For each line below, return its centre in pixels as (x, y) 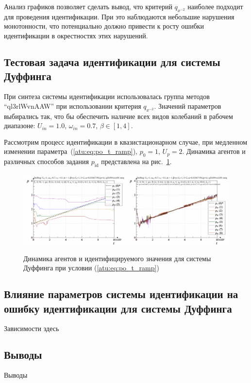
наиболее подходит (215, 6)
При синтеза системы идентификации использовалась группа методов (107, 96)
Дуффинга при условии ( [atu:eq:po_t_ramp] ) (91, 268)
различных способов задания (46, 161)
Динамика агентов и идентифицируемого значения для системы (117, 258)
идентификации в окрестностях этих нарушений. (76, 35)
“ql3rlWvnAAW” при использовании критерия (73, 106)
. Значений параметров (188, 106)
